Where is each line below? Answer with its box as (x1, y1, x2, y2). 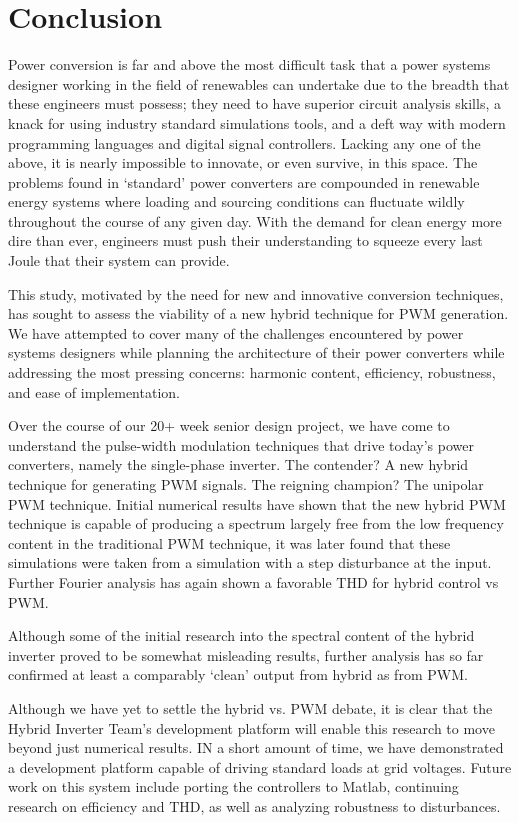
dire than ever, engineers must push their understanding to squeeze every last (8, 230, 483, 251)
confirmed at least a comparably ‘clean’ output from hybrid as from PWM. (8, 664, 468, 685)
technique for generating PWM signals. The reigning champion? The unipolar (8, 474, 484, 494)
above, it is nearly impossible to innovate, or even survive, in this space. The (8, 152, 478, 173)
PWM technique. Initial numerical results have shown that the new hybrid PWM (8, 493, 506, 514)
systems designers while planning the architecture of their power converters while (8, 342, 505, 363)
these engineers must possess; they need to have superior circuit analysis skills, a (8, 93, 501, 114)
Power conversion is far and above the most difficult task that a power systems (8, 54, 491, 75)
